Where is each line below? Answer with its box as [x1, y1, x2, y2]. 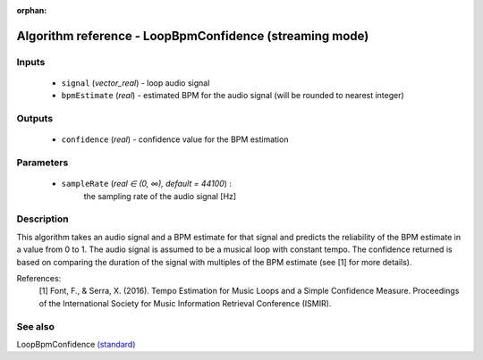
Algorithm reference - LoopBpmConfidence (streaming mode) [16, 28, 369, 44]
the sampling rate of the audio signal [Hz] [83, 190, 237, 201]
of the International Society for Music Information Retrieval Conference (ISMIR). [38, 297, 332, 308]
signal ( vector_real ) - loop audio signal [61, 77, 210, 88]
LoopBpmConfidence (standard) [16, 339, 136, 349]
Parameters [16, 156, 69, 169]
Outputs [16, 113, 54, 125]
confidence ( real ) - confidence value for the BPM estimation [61, 134, 289, 145]
